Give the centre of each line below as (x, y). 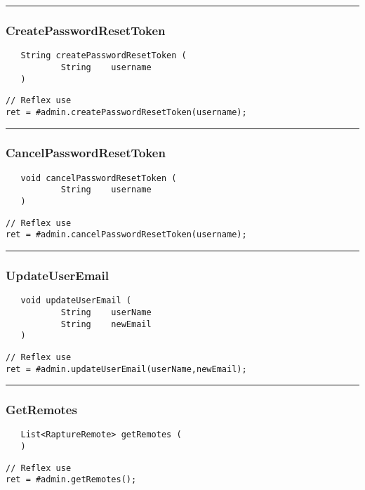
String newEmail (106, 324)
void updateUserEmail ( (76, 301)
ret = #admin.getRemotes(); (71, 480)
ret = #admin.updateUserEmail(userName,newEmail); (126, 369)
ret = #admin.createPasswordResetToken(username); (126, 112)
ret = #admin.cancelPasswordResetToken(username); (126, 235)
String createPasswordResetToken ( (104, 56)
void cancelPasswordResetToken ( (99, 178)
